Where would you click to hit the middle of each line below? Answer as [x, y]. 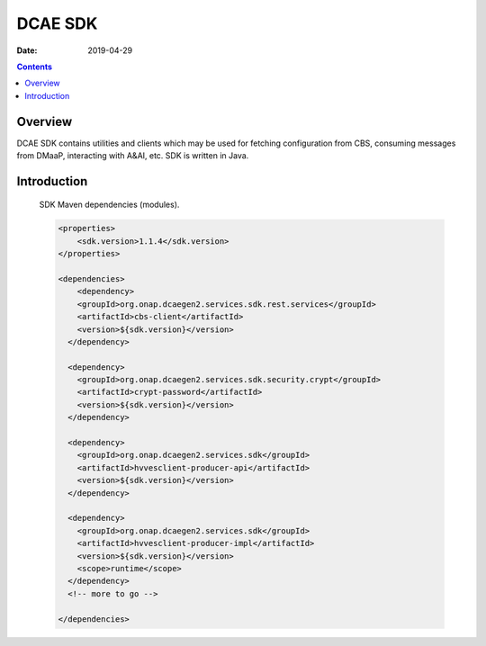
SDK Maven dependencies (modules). [109, 205]
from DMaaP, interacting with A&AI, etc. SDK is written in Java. [133, 156]
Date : [27, 50]
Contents [35, 67]
